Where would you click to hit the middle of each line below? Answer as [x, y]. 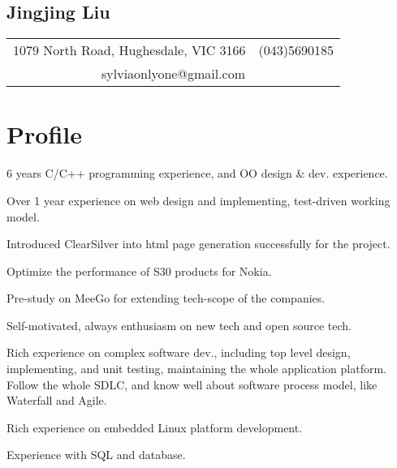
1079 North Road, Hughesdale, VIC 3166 [129, 50]
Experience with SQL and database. [96, 455]
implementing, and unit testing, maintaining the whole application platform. [197, 369]
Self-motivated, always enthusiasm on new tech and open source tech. [179, 325]
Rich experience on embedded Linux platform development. [155, 427]
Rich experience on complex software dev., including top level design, [179, 352]
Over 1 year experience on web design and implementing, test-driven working [198, 200]
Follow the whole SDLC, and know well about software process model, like [192, 384]
